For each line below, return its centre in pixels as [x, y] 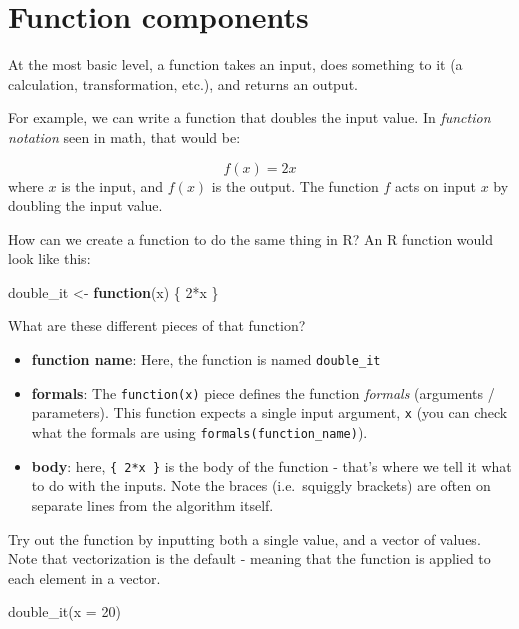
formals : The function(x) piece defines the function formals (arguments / [263, 392]
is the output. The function [295, 185]
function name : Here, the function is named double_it [206, 359]
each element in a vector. [84, 577]
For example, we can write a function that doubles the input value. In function [249, 117]
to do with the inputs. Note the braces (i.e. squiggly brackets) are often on [261, 485]
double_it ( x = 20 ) [64, 611]
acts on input [435, 185]
